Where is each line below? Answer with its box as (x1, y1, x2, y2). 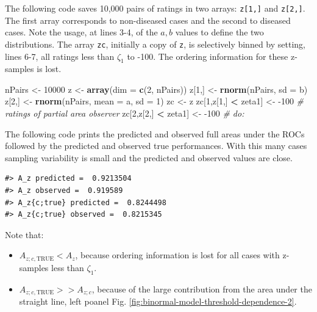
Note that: (5, 228, 44, 241)
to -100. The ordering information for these (127, 49, 288, 62)
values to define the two (175, 26, 264, 38)
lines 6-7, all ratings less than (5, 49, 115, 62)
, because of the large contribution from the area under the (91, 282, 312, 295)
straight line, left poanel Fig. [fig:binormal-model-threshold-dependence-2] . (19, 295, 297, 308)
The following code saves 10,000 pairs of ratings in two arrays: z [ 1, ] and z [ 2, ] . (5, 2, 305, 14)
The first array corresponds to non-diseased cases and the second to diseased (5, 13, 291, 26)
